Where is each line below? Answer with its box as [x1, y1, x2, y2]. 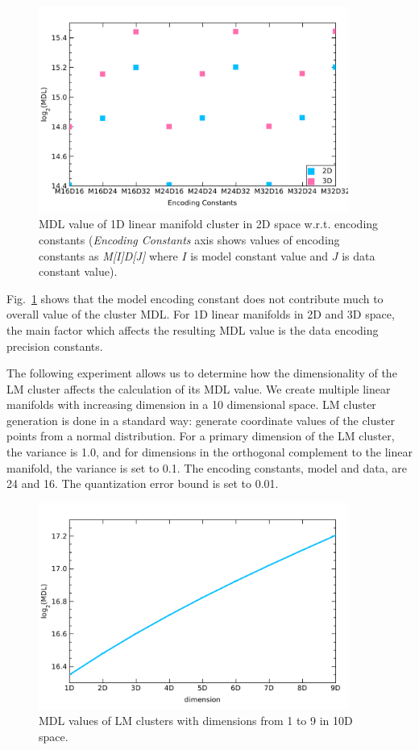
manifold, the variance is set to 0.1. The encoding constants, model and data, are [6, 459, 407, 476]
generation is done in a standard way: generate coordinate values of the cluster [6, 411, 395, 428]
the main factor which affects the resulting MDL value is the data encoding [6, 321, 379, 338]
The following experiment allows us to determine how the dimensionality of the [6, 365, 397, 381]
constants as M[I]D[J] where [39, 247, 178, 264]
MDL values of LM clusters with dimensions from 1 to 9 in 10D [39, 712, 353, 729]
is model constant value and [190, 247, 329, 264]
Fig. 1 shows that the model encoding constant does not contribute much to [6, 290, 384, 306]
